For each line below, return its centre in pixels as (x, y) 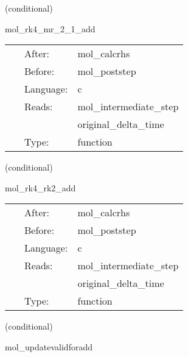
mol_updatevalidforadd (49, 346)
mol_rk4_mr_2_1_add (50, 28)
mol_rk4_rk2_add (40, 187)
